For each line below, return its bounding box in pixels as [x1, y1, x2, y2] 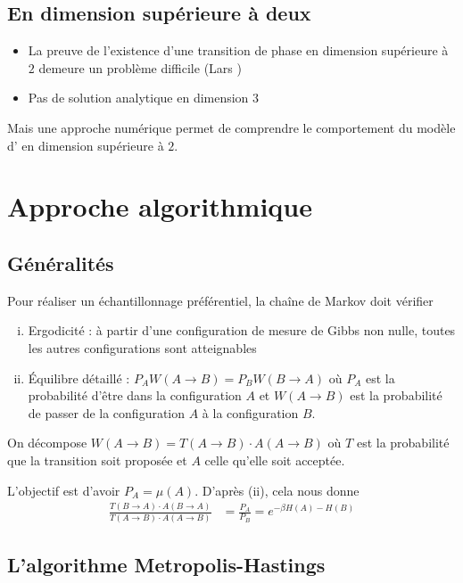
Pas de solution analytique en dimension [28, 88, 249, 107]
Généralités [7, 249, 114, 276]
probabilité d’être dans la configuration [28, 386, 242, 405]
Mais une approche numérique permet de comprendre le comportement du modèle [7, 118, 456, 136]
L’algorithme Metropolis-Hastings [7, 551, 326, 579]
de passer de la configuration [28, 403, 186, 422]
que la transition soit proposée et [7, 450, 187, 469]
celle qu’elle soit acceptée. [204, 450, 345, 469]
